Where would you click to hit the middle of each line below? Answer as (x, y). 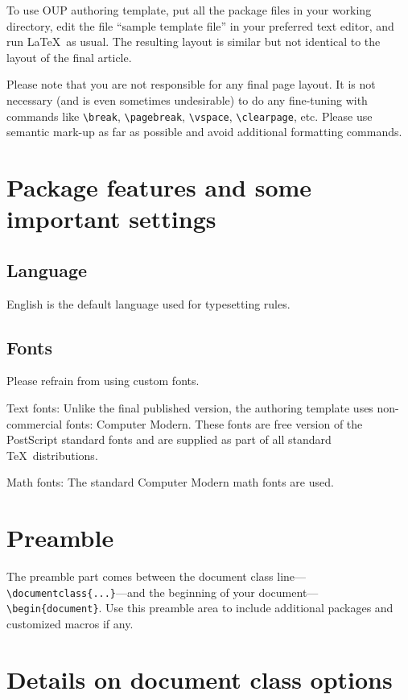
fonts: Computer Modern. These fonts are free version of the (214, 423)
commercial (35, 423)
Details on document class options (200, 679)
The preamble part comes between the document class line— (157, 576)
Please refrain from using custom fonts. (103, 381)
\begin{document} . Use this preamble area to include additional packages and (200, 608)
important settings (111, 219)
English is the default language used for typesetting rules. (148, 303)
